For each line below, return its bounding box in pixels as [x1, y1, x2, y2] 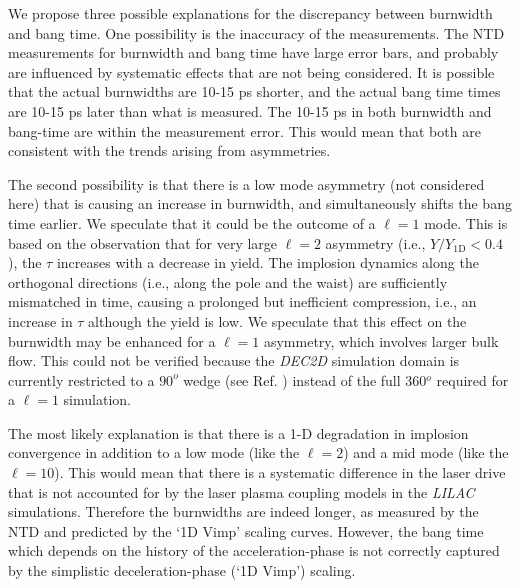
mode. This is [424, 212, 508, 233]
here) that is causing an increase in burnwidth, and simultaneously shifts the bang [8, 193, 512, 214]
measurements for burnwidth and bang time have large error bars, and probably [8, 42, 499, 63]
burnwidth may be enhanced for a [8, 330, 216, 351]
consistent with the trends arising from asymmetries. [8, 140, 331, 161]
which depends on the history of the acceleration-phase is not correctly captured [8, 540, 500, 561]
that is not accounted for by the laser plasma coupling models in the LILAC [8, 481, 475, 502]
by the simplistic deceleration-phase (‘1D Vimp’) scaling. [8, 560, 356, 581]
